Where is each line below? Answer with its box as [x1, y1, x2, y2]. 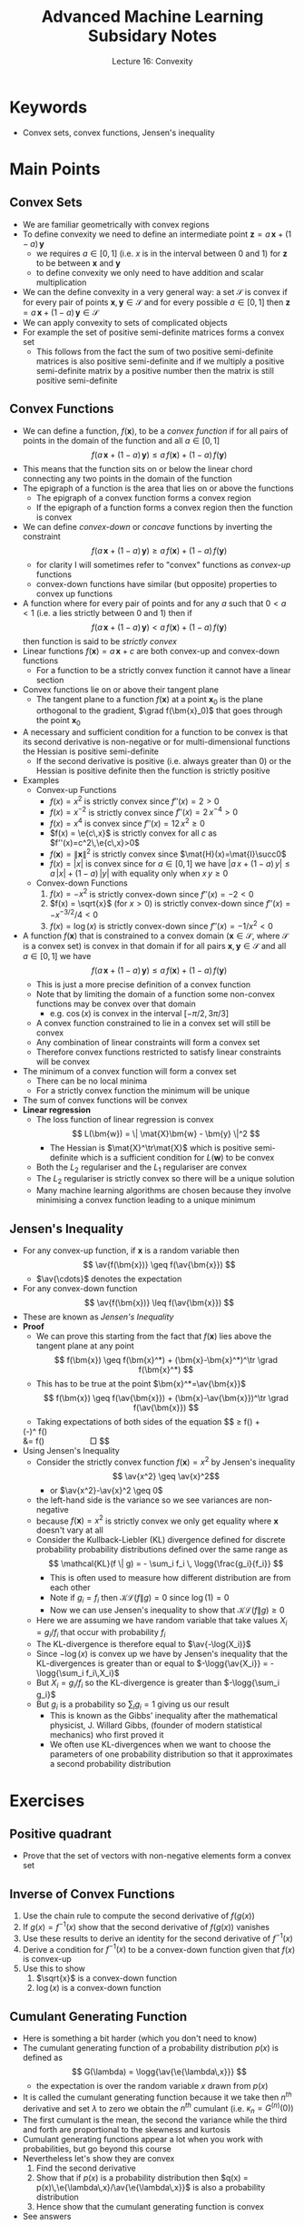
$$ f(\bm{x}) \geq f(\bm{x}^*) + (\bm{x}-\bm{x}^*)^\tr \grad [54, 1355, 279, 1366]
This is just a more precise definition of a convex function [35, 978, 251, 990]
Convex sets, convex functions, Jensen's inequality [22, 127, 215, 138]
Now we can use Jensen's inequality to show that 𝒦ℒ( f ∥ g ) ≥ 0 [49, 1604, 285, 1616]
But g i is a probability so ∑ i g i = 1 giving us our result [35, 1699, 230, 1711]
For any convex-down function [22, 1283, 138, 1294]
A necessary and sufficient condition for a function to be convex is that [22, 727, 289, 738]
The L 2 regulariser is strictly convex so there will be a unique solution [35, 1173, 295, 1186]
